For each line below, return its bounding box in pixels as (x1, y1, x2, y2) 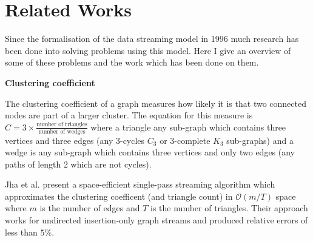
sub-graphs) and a (226, 134, 294, 146)
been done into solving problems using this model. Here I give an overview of (5, 44, 291, 56)
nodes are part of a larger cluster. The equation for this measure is (5, 109, 253, 121)
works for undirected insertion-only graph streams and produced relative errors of (5, 214, 308, 226)
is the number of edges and (39, 202, 140, 214)
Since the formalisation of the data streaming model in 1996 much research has (5, 32, 299, 45)
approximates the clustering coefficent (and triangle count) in (5, 189, 233, 202)
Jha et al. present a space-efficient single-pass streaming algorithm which (5, 178, 275, 191)
